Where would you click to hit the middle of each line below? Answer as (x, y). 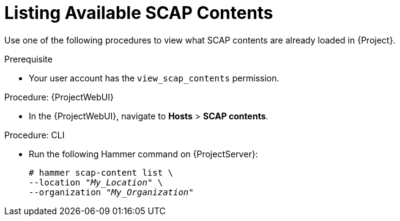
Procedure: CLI (35, 135)
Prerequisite (28, 59)
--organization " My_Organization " (111, 192)
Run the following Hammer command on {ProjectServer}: (143, 154)
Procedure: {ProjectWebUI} (59, 97)
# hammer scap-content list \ (101, 172)
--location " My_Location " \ (96, 182)
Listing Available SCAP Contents (139, 13)
